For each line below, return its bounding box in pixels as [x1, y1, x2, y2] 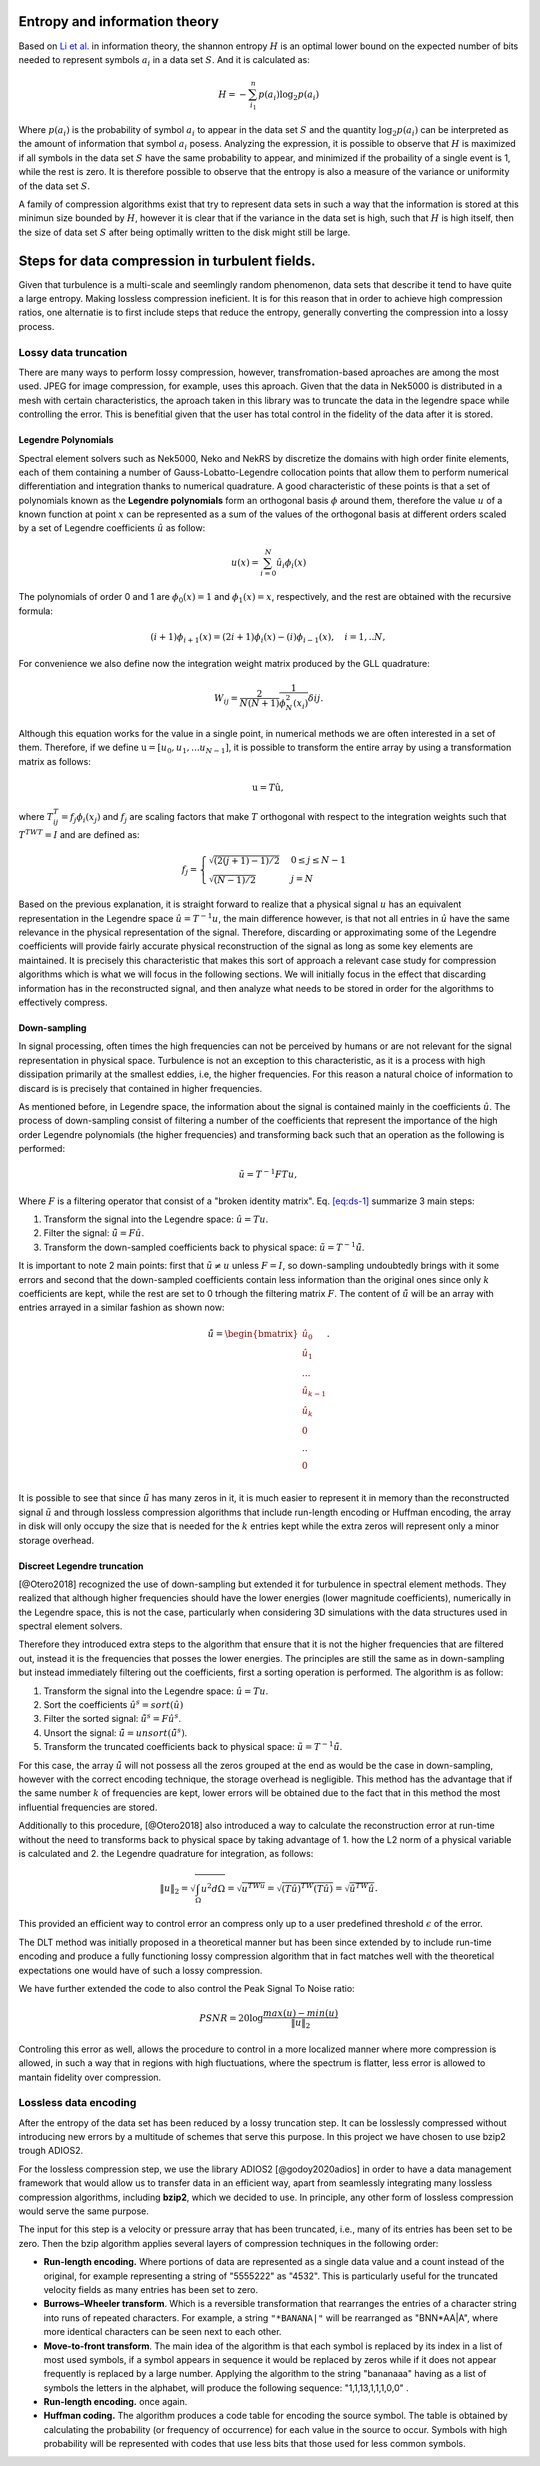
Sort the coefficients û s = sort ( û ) [43, 1698, 184, 1711]
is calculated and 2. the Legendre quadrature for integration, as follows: [18, 1847, 314, 1859]
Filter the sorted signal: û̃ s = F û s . [43, 1711, 182, 1725]
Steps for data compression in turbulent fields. [18, 252, 316, 269]
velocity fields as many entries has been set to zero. [43, 2283, 259, 2295]
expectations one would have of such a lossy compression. [18, 1964, 263, 1976]
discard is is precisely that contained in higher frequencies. [18, 1082, 263, 1094]
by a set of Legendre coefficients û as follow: [18, 522, 206, 534]
